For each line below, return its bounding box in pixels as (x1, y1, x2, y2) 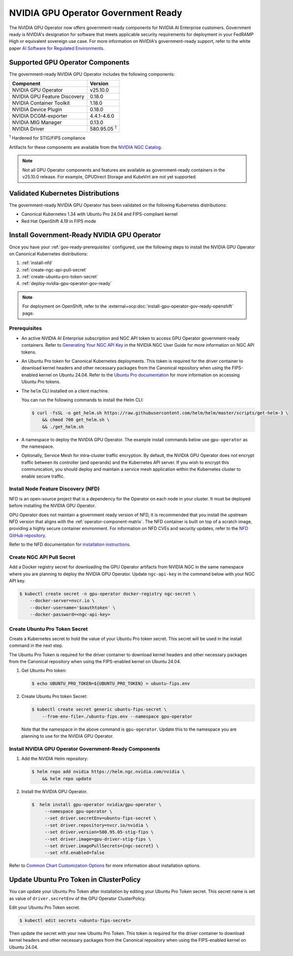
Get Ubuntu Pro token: (21, 668, 67, 673)
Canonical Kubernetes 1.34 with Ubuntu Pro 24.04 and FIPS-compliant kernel (21, 211, 178, 217)
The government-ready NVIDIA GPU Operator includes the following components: (9, 71, 175, 77)
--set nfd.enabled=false (44, 850, 105, 855)
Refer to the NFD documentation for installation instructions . (9, 541, 131, 547)
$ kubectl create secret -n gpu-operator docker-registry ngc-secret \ (19, 591, 196, 597)
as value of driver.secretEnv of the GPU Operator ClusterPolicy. (9, 895, 146, 901)
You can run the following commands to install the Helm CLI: (21, 397, 144, 403)
